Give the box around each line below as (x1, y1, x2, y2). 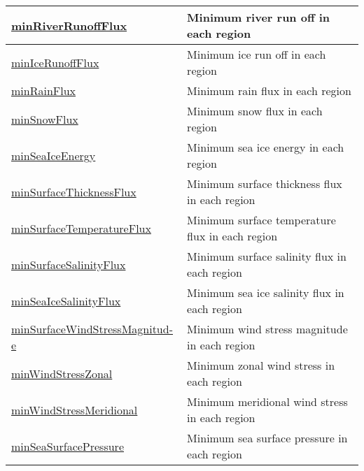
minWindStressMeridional (11, 401, 138, 418)
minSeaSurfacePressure (11, 437, 124, 454)
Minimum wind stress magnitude (187, 321, 348, 337)
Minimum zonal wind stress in (187, 357, 335, 373)
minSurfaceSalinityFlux (11, 256, 126, 273)
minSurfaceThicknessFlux (11, 183, 136, 200)
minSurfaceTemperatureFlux (11, 219, 151, 236)
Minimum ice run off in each (187, 46, 326, 62)
